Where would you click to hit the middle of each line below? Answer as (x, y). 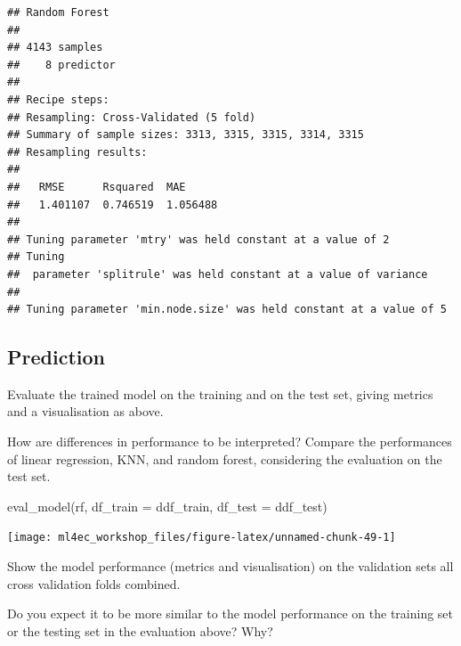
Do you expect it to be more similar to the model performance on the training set (230, 613)
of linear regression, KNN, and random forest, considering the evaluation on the (225, 458)
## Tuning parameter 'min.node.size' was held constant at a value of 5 (227, 310)
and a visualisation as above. (85, 411)
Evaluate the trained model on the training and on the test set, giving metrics (220, 393)
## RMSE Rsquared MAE (97, 187)
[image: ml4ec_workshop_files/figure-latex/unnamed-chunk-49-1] (202, 538)
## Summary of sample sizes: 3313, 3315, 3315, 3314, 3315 (186, 135)
